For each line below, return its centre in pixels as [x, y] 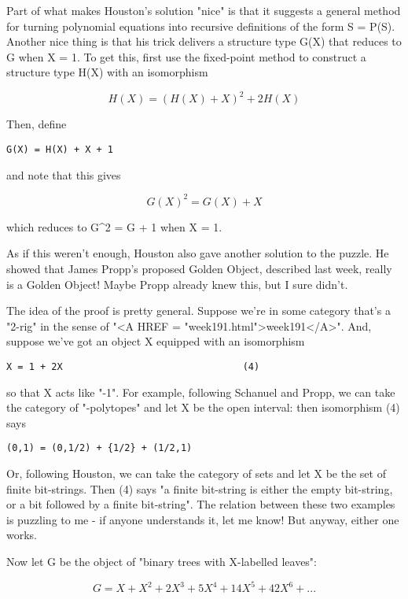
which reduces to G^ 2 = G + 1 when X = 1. [114, 226]
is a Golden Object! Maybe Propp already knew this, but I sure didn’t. [177, 284]
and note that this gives [64, 174]
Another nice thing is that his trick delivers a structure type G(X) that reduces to [204, 41]
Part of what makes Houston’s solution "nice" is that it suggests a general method [204, 10]
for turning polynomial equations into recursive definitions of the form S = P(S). [201, 26]
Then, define [37, 124]
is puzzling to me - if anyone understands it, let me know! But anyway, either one [203, 519]
